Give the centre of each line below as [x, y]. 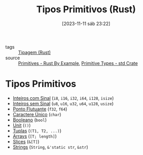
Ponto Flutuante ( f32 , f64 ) [40, 109]
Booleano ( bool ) [30, 120]
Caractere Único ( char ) [37, 114]
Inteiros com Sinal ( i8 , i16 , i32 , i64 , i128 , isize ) [63, 98]
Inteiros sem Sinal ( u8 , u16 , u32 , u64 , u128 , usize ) [63, 103]
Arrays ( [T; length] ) [35, 136]
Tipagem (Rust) [35, 52]
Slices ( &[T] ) [26, 141]
